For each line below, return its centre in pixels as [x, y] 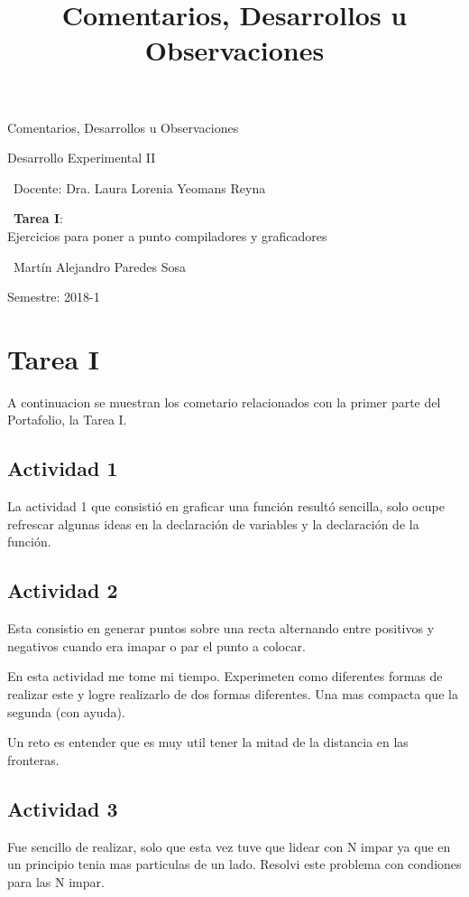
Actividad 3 [63, 808]
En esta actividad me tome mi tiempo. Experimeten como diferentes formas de [225, 676]
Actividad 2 [63, 590]
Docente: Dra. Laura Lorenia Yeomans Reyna [139, 187]
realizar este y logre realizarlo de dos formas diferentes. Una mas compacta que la [233, 694]
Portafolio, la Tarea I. [67, 420]
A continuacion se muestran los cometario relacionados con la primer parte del [224, 402]
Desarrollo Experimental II [82, 158]
